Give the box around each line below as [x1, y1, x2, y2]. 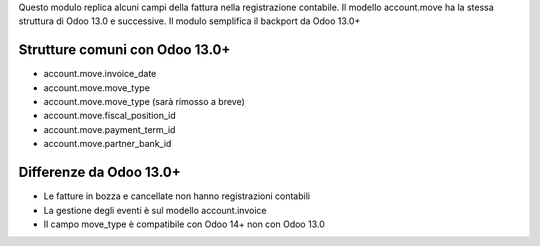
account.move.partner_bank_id [43, 138, 172, 150]
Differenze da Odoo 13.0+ [18, 164, 182, 181]
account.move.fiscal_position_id [43, 110, 176, 122]
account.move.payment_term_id [43, 123, 176, 135]
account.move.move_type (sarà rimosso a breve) [43, 96, 245, 108]
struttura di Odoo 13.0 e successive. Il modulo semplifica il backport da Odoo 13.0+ [18, 15, 361, 27]
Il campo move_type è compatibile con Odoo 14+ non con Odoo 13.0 [43, 218, 325, 230]
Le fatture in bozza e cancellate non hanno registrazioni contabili [43, 190, 310, 202]
